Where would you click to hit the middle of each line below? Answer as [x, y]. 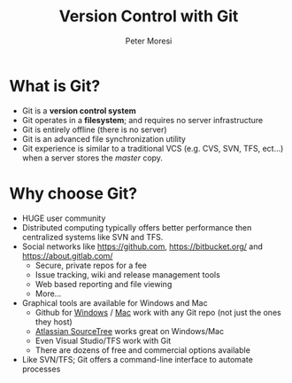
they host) [54, 322]
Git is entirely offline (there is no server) [94, 129]
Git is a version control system [79, 110]
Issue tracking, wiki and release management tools [128, 274]
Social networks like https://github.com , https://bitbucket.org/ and [142, 246]
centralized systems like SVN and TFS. [92, 237]
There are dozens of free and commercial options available [142, 350]
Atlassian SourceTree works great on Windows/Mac [129, 331]
